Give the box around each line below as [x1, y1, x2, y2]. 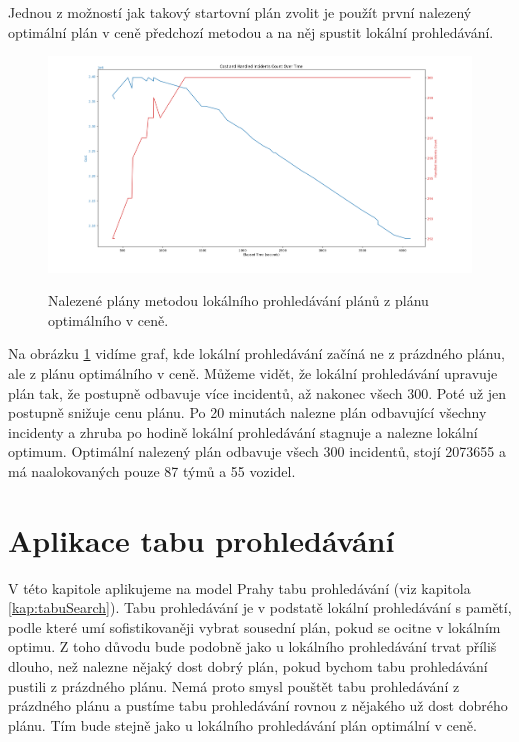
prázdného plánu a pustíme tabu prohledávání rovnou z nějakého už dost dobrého [8, 695, 508, 716]
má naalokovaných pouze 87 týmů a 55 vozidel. [8, 460, 296, 481]
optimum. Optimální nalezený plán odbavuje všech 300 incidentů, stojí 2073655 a [8, 441, 506, 462]
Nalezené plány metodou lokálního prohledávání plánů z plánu [48, 290, 429, 311]
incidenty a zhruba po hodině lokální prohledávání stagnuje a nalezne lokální [8, 421, 478, 442]
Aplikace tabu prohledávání [8, 519, 395, 560]
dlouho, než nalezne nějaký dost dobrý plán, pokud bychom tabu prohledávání [8, 655, 488, 676]
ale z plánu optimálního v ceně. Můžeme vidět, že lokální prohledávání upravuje [8, 362, 498, 383]
